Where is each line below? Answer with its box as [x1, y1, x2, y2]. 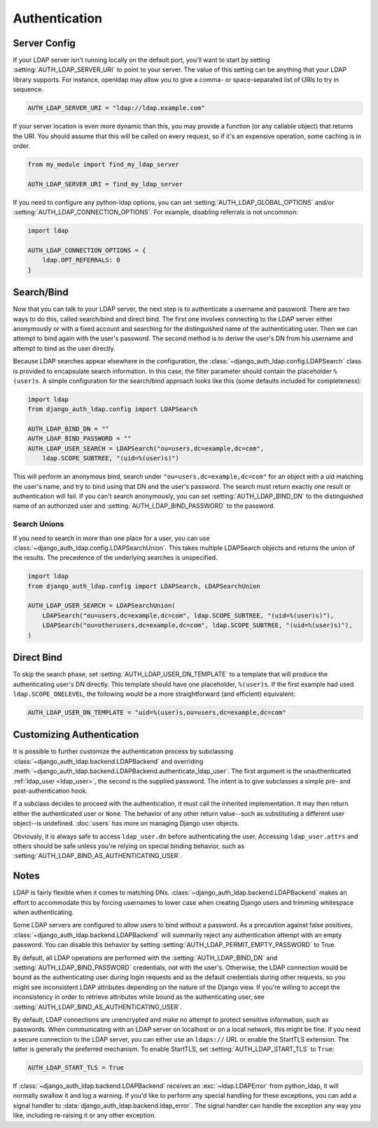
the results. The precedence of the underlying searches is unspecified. [13, 553, 218, 562]
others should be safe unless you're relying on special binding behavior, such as [13, 842, 245, 850]
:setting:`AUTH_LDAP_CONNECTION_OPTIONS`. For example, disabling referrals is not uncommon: [13, 208, 299, 217]
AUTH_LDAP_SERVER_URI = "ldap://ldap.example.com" [27, 104, 206, 112]
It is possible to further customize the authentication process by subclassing [13, 747, 234, 756]
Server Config [13, 37, 76, 49]
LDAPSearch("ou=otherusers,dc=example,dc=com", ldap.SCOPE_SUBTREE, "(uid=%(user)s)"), [42, 622, 353, 629]
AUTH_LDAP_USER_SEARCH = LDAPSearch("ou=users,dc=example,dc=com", [27, 444, 265, 452]
